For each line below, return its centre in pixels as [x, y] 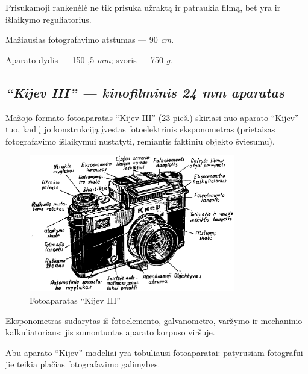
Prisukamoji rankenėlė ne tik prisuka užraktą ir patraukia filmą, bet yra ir [143, 7]
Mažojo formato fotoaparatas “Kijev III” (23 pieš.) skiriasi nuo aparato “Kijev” [152, 117]
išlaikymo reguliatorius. [49, 19]
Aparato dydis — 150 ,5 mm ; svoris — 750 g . [89, 59]
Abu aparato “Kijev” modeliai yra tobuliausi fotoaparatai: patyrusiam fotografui [154, 352]
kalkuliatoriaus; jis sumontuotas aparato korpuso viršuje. [110, 332]
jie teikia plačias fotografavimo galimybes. [83, 364]
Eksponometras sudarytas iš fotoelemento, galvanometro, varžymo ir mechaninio [154, 320]
